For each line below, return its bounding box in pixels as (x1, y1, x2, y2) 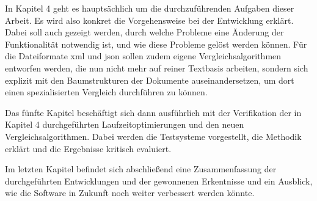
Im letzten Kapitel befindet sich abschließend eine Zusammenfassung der (5, 163, 277, 175)
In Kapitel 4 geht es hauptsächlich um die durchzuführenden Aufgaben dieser (5, 2, 294, 14)
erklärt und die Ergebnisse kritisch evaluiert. (5, 142, 172, 155)
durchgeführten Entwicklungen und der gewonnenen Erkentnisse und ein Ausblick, (5, 174, 313, 187)
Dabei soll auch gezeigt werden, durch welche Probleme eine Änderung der (5, 26, 284, 38)
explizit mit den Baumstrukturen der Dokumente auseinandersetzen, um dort (5, 73, 294, 86)
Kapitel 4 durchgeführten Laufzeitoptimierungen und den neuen (5, 118, 244, 131)
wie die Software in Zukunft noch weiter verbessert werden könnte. (5, 186, 255, 199)
